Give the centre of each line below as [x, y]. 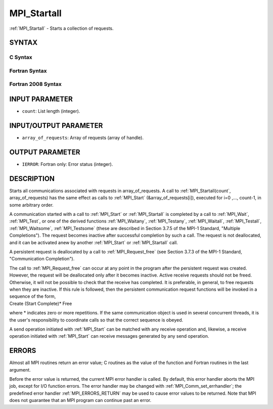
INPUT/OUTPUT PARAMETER [56, 126]
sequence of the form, [33, 296]
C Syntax [21, 57]
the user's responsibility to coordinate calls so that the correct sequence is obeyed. [96, 320]
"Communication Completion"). [42, 259]
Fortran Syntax [28, 71]
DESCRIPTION [32, 179]
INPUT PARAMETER [41, 99]
